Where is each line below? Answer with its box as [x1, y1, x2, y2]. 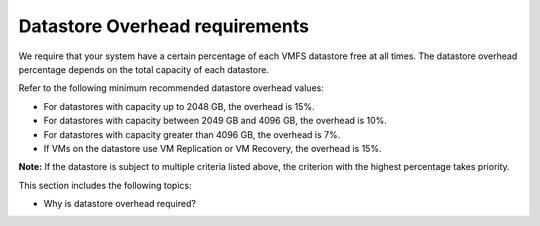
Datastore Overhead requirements [18, 15, 310, 37]
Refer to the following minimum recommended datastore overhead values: [18, 82, 324, 94]
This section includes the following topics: [18, 179, 192, 191]
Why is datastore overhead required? [43, 198, 197, 210]
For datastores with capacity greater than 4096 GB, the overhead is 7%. [43, 128, 341, 140]
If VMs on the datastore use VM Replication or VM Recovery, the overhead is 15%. [43, 142, 382, 154]
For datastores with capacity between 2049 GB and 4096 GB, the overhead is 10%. [43, 115, 387, 127]
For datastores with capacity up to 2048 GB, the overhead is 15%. [43, 100, 315, 112]
